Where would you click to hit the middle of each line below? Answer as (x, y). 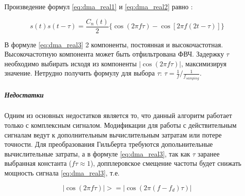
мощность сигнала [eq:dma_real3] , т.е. (62, 173)
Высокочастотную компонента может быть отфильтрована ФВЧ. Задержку (114, 54)
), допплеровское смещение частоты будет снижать (166, 163)
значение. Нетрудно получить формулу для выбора (80, 73)
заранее (208, 153)
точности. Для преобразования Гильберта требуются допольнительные (109, 144)
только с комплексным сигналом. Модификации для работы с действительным (121, 125)
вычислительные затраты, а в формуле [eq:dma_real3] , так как (97, 153)
